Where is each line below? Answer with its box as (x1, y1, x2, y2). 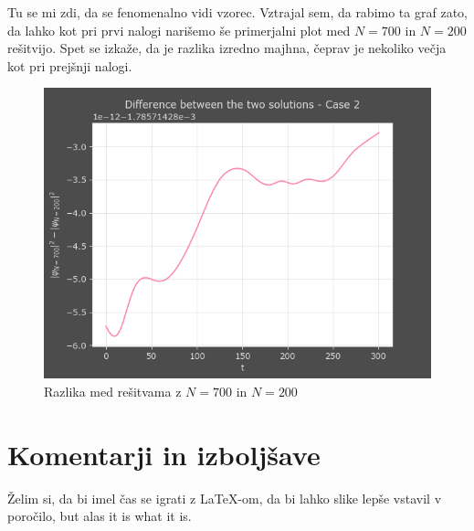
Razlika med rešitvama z (44, 381, 182, 400)
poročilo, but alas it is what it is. (7, 506, 192, 526)
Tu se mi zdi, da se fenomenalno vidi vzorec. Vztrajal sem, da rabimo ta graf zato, (7, 3, 468, 21)
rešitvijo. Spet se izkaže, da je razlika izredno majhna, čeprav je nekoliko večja (7, 38, 447, 58)
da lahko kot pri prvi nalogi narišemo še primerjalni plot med (7, 20, 351, 39)
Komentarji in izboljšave (7, 435, 321, 473)
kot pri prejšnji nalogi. (7, 56, 132, 75)
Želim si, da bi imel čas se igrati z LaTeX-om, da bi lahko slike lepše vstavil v (7, 488, 442, 507)
